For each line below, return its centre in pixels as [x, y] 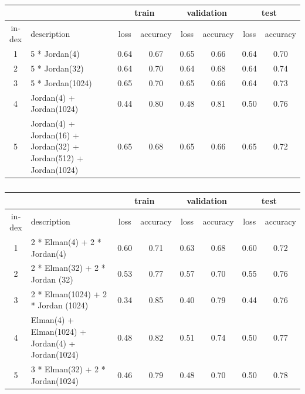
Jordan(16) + [55, 135]
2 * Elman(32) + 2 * [68, 268]
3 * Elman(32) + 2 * [68, 368]
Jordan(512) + [57, 158]
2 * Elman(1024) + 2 [69, 293]
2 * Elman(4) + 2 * [66, 242]
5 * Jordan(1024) [61, 82]
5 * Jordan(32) [57, 68]
